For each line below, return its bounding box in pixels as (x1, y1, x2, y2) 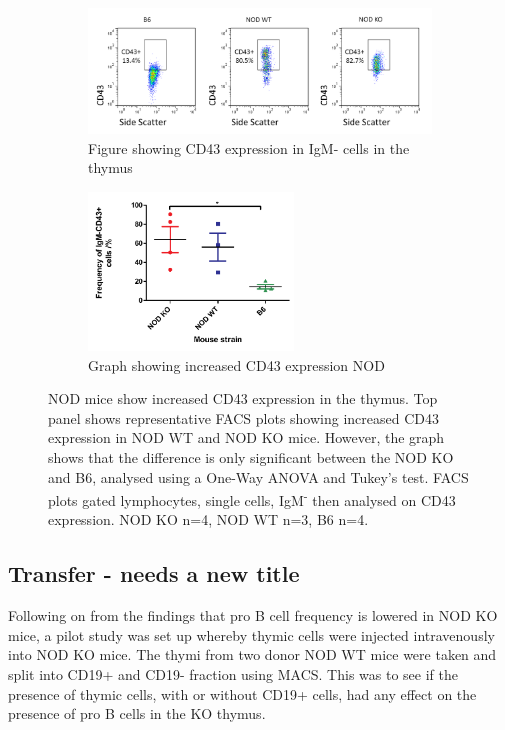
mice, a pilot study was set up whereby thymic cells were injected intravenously (8, 624, 495, 645)
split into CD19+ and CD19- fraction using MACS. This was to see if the (8, 664, 458, 685)
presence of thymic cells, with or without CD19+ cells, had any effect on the (8, 683, 477, 704)
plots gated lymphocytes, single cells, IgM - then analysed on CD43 (48, 487, 456, 510)
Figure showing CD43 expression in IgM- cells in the (88, 137, 410, 158)
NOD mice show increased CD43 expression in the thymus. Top (48, 388, 438, 409)
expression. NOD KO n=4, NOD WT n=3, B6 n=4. (48, 509, 369, 530)
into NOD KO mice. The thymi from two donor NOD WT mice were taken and (8, 644, 497, 665)
